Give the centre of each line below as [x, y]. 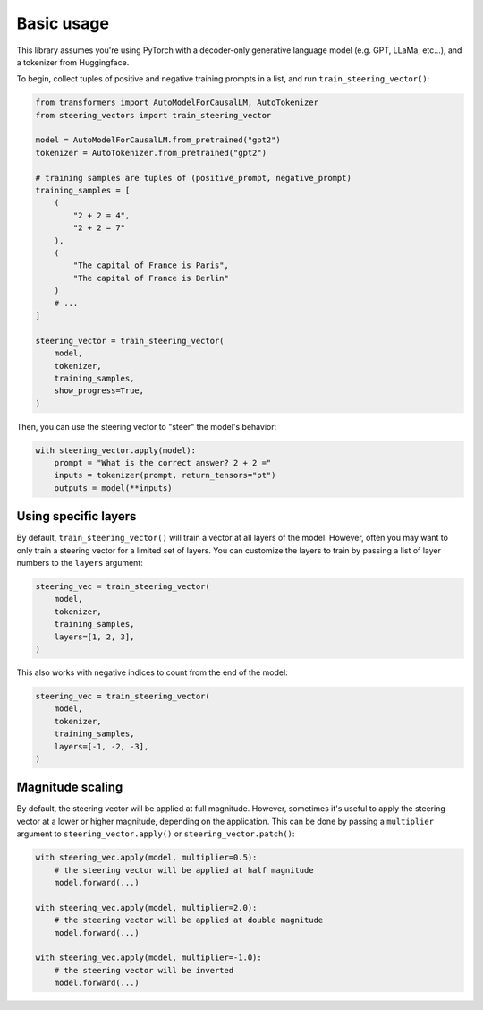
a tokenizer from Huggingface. [73, 62]
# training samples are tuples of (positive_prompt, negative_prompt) [194, 178]
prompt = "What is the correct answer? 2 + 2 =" [163, 463]
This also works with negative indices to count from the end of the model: [152, 672]
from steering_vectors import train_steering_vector [153, 115]
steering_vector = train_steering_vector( [130, 341]
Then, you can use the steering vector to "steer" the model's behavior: [147, 426]
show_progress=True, [99, 391]
